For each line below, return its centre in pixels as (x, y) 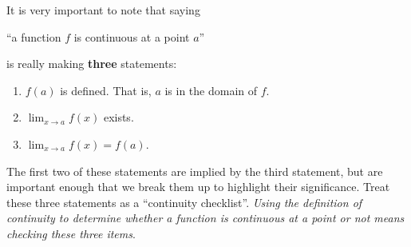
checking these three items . (71, 233)
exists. (119, 117)
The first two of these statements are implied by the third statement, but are (195, 171)
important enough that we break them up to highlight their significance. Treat (198, 187)
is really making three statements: (92, 64)
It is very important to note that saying (103, 10)
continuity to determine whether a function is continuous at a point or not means (205, 218)
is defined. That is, (106, 90)
